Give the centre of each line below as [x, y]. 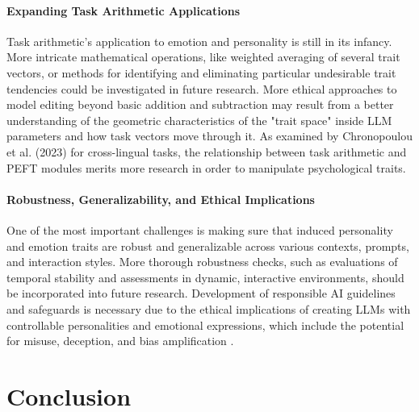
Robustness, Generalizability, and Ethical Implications [161, 199]
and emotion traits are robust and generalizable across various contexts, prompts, [208, 246]
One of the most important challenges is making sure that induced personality [200, 229]
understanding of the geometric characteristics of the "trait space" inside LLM [199, 120]
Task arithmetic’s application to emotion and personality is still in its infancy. [199, 41]
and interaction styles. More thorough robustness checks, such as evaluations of [202, 262]
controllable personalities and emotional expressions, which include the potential [205, 325]
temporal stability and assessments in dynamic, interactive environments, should [205, 277]
